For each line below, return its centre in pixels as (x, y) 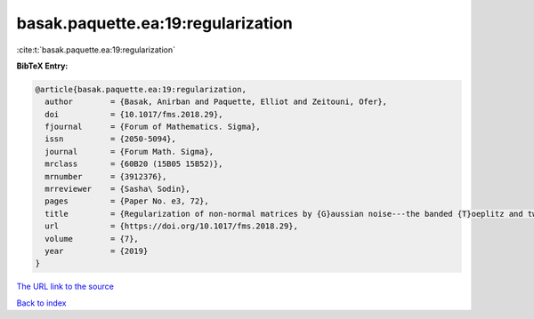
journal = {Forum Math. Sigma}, (129, 152)
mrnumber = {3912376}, (106, 176)
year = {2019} (97, 251)
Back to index (41, 303)
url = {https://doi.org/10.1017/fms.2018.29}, (171, 226)
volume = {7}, (92, 239)
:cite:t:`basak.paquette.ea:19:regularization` (96, 50)
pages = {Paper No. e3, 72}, (127, 201)
